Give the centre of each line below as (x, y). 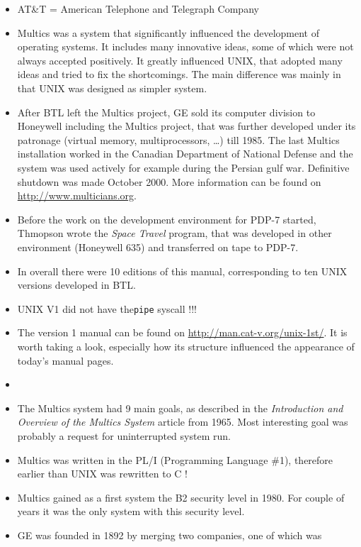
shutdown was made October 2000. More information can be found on (169, 181)
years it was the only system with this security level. (131, 511)
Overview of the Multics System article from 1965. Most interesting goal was (183, 422)
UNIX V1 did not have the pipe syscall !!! (107, 308)
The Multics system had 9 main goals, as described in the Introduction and (180, 408)
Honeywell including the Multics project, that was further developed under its (187, 126)
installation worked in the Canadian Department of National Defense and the (185, 154)
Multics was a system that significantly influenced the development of (168, 32)
